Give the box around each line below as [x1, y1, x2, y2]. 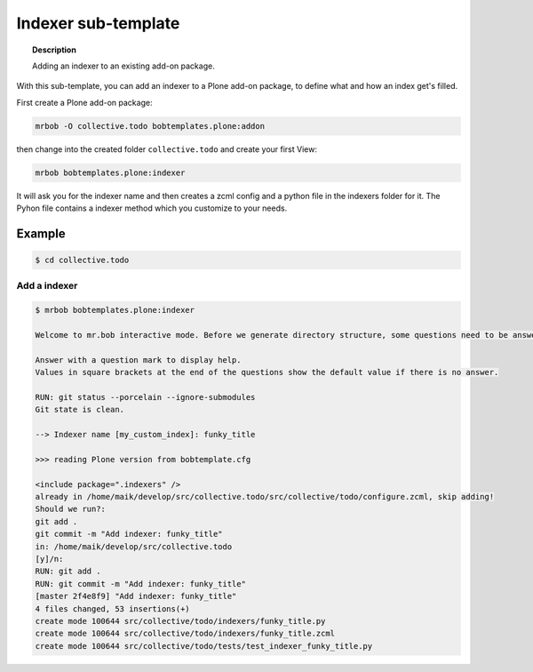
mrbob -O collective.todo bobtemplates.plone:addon [35, 121, 266, 131]
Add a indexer [16, 280, 78, 292]
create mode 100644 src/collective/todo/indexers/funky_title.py [35, 616, 326, 626]
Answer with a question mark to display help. [35, 355, 242, 364]
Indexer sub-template [16, 13, 180, 33]
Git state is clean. [35, 404, 124, 415]
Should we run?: [35, 504, 107, 515]
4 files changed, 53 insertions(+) [35, 604, 190, 613]
